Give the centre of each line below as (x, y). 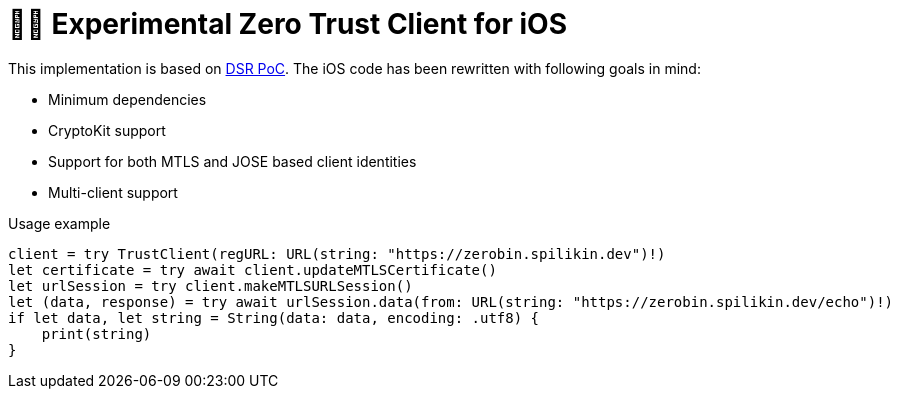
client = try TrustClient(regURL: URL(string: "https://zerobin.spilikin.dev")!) (337, 253)
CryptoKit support (107, 130)
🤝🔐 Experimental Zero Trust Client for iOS (288, 24)
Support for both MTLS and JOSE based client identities (232, 161)
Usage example (59, 223)
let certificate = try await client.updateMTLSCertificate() (252, 269)
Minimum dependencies (127, 99)
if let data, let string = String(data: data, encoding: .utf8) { (274, 317)
